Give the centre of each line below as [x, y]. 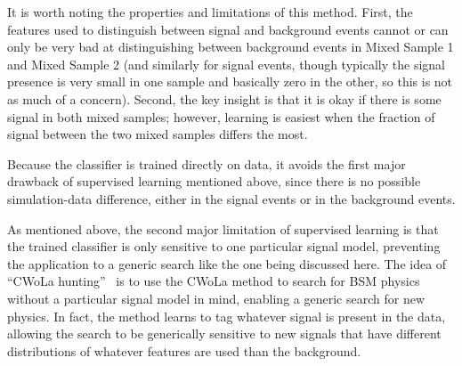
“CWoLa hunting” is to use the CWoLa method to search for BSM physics [214, 281]
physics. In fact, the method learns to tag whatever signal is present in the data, [227, 316]
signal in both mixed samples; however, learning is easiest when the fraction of [221, 116]
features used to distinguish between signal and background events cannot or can [228, 29]
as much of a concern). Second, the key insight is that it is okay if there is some [224, 98]
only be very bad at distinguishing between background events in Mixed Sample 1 [231, 47]
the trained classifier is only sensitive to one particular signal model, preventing [224, 246]
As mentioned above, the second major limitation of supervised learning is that [223, 228]
